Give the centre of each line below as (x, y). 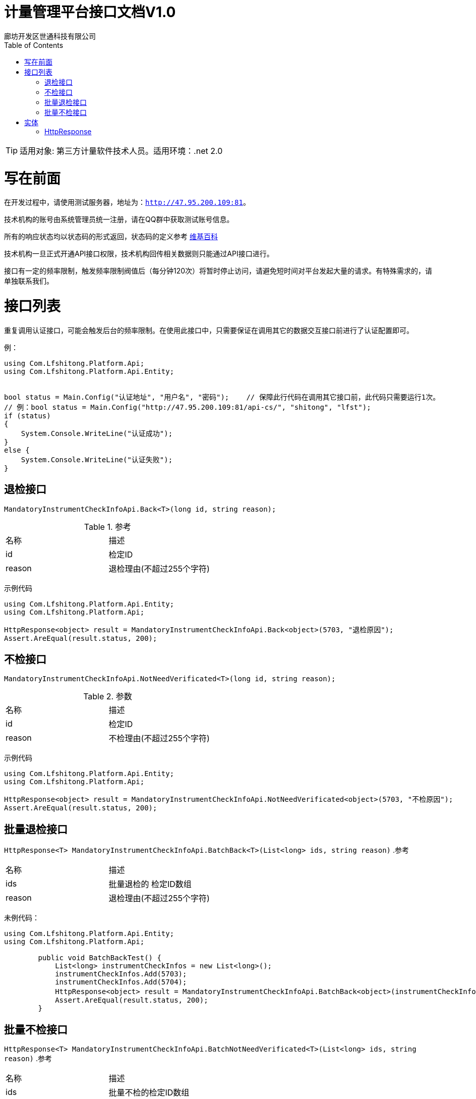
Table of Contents (34, 45)
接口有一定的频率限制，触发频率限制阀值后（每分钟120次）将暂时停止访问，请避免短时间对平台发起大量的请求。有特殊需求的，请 (218, 271)
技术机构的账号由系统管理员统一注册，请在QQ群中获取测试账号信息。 (119, 219)
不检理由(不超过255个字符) (159, 738)
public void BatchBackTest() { (100, 958)
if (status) (27, 416)
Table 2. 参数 (108, 697)
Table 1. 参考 (108, 527)
